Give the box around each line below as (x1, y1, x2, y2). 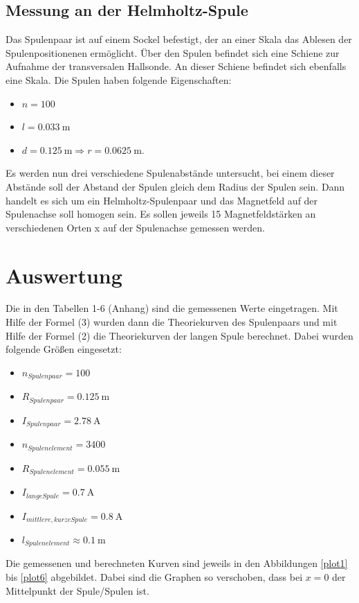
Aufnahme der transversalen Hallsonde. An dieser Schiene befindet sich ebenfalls (6, 59, 347, 73)
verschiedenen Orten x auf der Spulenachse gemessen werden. (6, 220, 265, 234)
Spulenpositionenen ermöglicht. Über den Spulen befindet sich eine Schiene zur (6, 45, 340, 60)
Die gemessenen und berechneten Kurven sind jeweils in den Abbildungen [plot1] (6, 556, 348, 570)
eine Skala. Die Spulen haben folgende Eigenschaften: (6, 72, 232, 87)
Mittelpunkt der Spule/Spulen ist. (6, 583, 149, 597)
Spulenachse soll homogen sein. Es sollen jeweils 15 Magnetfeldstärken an (6, 207, 316, 221)
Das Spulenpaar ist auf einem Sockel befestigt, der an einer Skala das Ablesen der (6, 32, 352, 46)
